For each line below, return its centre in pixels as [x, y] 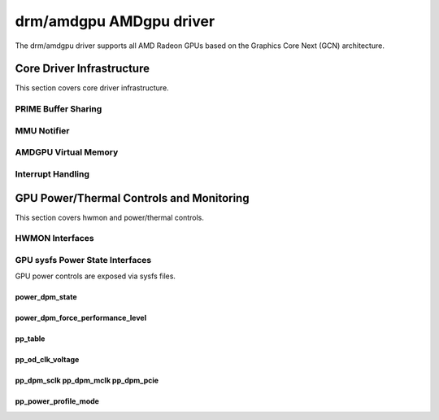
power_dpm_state [46, 297]
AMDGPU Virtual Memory [67, 152]
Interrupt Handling [52, 173]
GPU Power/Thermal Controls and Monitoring [132, 198]
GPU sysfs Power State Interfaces [83, 260]
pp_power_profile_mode [57, 401]
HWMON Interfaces [54, 238]
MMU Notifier [42, 130]
